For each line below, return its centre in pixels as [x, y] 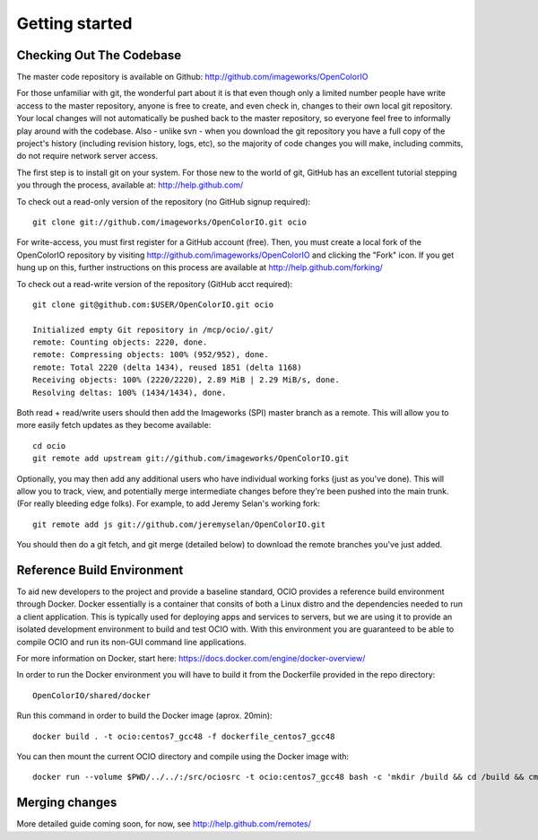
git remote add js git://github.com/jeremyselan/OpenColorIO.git [179, 524]
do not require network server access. [87, 156]
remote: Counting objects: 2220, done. [120, 342]
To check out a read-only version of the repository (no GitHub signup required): [164, 201]
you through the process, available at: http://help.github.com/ [130, 185]
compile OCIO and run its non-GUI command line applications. [131, 642]
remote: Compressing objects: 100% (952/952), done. [151, 355]
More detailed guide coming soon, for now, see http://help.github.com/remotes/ [164, 824]
